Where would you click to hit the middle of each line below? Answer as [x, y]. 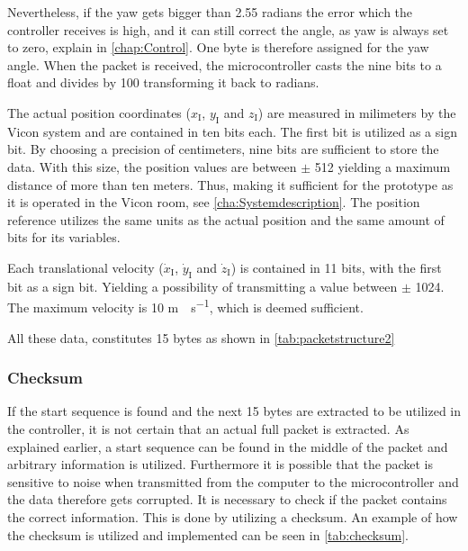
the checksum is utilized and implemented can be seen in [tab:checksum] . [208, 534]
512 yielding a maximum [382, 166]
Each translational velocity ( [85, 267]
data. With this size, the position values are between [152, 166]
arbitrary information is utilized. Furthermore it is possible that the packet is [220, 464]
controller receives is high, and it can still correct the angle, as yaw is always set [228, 29]
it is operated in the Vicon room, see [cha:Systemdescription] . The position [214, 202]
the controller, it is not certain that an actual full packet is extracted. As [208, 428]
